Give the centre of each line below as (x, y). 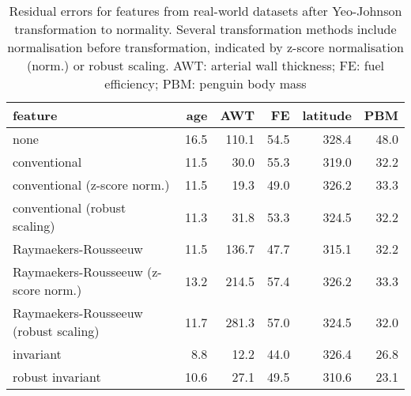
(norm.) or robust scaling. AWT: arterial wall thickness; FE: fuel (205, 65)
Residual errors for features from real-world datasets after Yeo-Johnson (205, 11)
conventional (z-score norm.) (91, 185)
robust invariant (57, 377)
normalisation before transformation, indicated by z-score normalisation (205, 47)
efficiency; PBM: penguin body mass (205, 83)
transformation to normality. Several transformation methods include (205, 29)
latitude (327, 115)
